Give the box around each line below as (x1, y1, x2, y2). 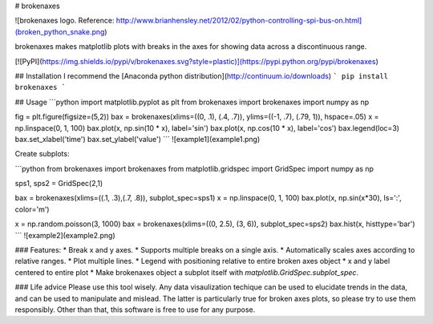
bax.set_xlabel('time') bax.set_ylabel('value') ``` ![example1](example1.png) (14, 134, 261, 144)
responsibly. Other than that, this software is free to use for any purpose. (14, 305, 256, 314)
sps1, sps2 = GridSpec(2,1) (14, 179, 103, 188)
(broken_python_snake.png (14, 26, 105, 36)
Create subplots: (14, 149, 70, 159)
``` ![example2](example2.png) (14, 230, 115, 240)
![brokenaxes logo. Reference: (14, 16, 115, 26)
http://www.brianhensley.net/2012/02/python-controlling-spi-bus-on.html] (115, 16, 362, 26)
